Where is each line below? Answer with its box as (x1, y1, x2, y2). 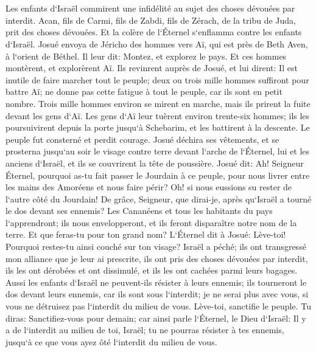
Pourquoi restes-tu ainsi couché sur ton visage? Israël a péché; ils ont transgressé (5, 240, 306, 253)
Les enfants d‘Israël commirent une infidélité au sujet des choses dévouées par (5, 2, 295, 15)
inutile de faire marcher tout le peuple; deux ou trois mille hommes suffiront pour (5, 73, 309, 86)
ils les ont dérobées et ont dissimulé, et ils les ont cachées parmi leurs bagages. (5, 264, 298, 277)
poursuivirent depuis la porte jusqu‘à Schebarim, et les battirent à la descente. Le (5, 121, 310, 134)
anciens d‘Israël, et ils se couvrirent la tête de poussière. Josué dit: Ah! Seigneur (5, 156, 304, 169)
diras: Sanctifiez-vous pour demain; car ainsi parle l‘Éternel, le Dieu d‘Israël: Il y (5, 311, 306, 324)
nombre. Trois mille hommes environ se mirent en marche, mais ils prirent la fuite (5, 97, 311, 109)
